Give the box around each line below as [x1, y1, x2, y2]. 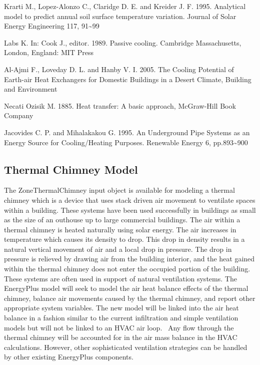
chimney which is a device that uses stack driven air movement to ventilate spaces [4, 194, 255, 205]
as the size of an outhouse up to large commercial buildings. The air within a [4, 214, 240, 225]
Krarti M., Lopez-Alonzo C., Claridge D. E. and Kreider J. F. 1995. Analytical [4, 1, 246, 11]
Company [4, 110, 33, 121]
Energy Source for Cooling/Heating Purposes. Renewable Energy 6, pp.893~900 [4, 137, 248, 147]
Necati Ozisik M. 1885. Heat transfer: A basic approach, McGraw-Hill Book [4, 100, 236, 111]
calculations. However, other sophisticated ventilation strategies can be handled [4, 341, 247, 352]
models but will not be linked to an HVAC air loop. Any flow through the [4, 322, 234, 332]
